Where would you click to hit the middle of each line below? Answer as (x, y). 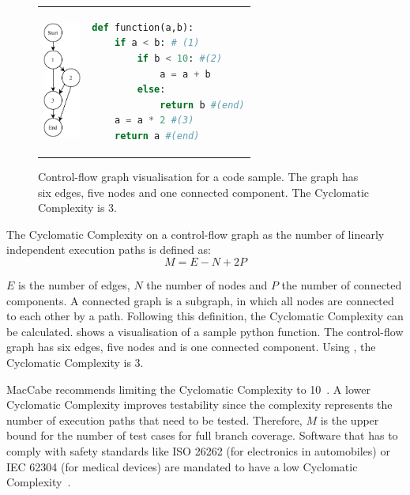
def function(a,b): (143, 27)
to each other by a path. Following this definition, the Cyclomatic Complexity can (205, 316)
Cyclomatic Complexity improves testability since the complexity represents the (199, 404)
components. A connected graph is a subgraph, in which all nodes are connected (200, 300)
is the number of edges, (74, 284)
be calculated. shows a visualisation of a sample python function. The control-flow (205, 331)
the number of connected (342, 284)
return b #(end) (202, 105)
